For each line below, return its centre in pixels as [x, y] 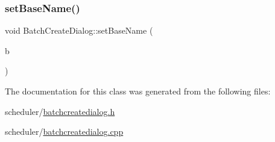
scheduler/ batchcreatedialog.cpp [64, 131]
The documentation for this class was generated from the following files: [138, 91]
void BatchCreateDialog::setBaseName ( [79, 30]
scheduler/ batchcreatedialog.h [60, 111]
